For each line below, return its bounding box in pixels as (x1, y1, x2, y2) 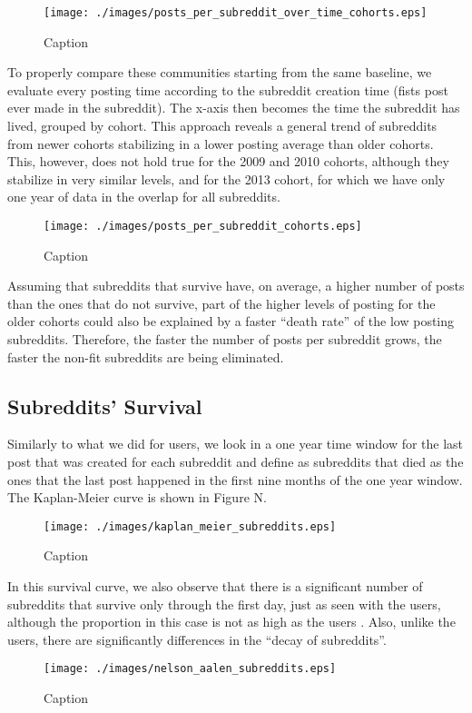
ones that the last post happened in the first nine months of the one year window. (7, 470, 463, 489)
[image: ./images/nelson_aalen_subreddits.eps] (44, 662, 337, 676)
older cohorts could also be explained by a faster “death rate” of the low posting (7, 312, 455, 331)
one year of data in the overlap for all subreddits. (7, 187, 280, 206)
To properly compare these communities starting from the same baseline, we (7, 63, 432, 82)
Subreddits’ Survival (7, 391, 202, 420)
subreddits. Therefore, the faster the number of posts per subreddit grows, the (7, 330, 442, 349)
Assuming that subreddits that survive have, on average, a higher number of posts (7, 276, 465, 295)
